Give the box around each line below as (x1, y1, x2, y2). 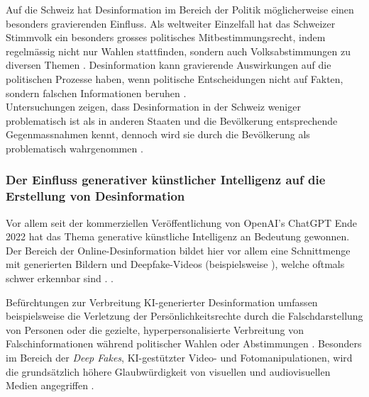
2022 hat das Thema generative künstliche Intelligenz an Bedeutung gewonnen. (6, 229, 350, 244)
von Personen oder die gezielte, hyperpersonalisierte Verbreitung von (6, 322, 304, 337)
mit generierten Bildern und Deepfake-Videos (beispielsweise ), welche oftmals (6, 257, 345, 272)
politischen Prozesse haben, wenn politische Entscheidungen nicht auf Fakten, (6, 71, 343, 86)
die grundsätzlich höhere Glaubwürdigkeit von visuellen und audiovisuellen (6, 364, 331, 379)
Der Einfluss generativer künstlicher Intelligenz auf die (6, 171, 326, 189)
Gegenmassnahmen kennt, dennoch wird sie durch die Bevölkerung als (6, 127, 310, 142)
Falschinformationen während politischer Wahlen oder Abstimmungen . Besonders (6, 336, 362, 351)
